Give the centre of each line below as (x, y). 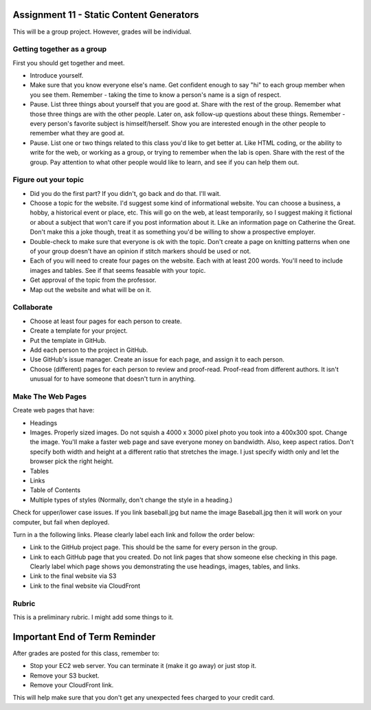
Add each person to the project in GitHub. (89, 350)
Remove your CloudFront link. (72, 685)
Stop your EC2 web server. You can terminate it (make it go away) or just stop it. (143, 666)
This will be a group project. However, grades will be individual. (102, 32)
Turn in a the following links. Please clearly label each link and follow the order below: (134, 534)
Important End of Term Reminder (84, 637)
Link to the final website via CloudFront (85, 586)
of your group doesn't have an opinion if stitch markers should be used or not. (140, 252)
